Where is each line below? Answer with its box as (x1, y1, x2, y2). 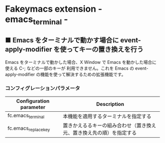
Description (96, 101, 124, 107)
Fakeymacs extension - (5, 3, 102, 15)
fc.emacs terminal (7, 112, 45, 120)
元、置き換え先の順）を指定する (63, 129, 137, 136)
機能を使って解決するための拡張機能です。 (40, 71, 126, 77)
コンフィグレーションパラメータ (5, 84, 80, 91)
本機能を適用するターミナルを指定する (63, 113, 152, 120)
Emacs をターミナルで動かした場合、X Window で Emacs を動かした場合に (5, 59, 157, 65)
